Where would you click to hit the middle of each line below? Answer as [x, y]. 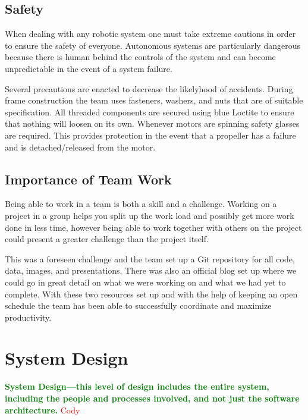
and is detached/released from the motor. [80, 147]
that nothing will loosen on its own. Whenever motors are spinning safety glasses [152, 123]
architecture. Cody [43, 410]
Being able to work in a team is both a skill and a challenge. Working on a [141, 204]
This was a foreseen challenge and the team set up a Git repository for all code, [150, 258]
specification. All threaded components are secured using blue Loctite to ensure [150, 112]
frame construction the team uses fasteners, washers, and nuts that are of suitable [154, 100]
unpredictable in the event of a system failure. [89, 68]
